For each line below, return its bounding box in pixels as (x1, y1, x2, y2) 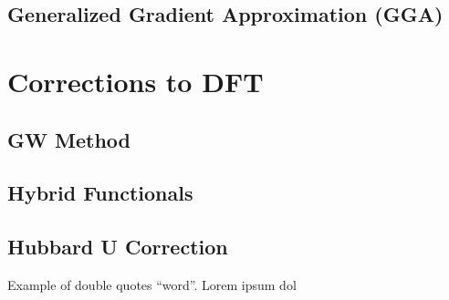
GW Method (7, 125, 131, 153)
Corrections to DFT (7, 62, 264, 99)
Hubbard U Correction (7, 233, 228, 261)
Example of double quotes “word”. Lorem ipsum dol (7, 274, 297, 294)
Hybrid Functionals (7, 179, 193, 207)
